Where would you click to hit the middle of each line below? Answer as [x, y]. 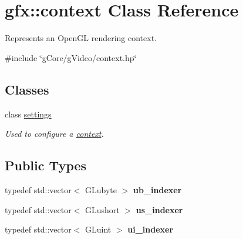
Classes [27, 89]
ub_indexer [157, 189]
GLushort [102, 209]
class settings [28, 114]
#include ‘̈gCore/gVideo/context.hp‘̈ [71, 57]
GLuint [98, 229]
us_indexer [159, 209]
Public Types [46, 165]
